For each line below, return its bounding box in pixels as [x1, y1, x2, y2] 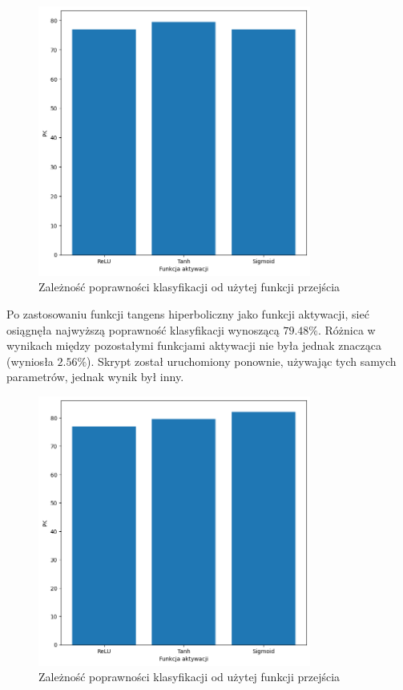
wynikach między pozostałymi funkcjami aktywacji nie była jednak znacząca [6, 337, 381, 354]
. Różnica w [317, 321, 376, 338]
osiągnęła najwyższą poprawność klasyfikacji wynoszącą [6, 321, 280, 338]
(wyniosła [6, 352, 54, 369]
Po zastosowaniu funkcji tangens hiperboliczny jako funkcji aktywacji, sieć [6, 305, 369, 322]
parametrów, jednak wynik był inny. [6, 368, 184, 385]
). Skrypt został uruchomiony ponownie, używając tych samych [87, 352, 397, 369]
